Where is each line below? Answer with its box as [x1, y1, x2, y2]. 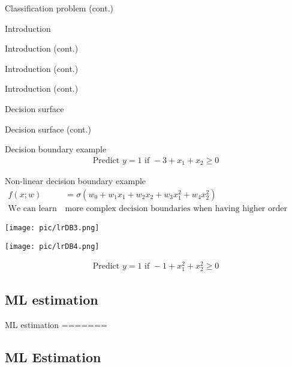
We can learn [8, 204, 57, 213]
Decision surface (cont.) [5, 122, 91, 135]
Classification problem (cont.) [5, 2, 114, 14]
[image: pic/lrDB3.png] [5, 223, 100, 232]
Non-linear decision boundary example [5, 175, 146, 187]
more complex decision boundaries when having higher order [65, 204, 287, 213]
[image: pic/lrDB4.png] [5, 242, 100, 251]
